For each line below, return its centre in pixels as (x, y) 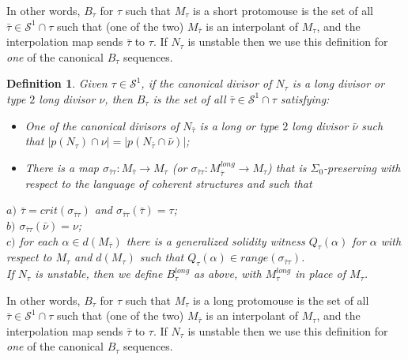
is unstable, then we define (99, 274)
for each (39, 240)
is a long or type (239, 125)
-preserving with (362, 167)
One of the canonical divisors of (102, 125)
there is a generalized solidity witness (215, 240)
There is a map (62, 167)
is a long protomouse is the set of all (281, 300)
